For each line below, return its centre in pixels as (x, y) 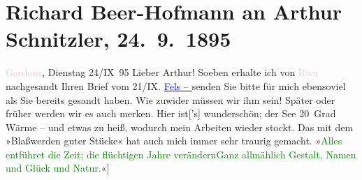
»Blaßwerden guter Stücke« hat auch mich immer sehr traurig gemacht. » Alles (174, 141)
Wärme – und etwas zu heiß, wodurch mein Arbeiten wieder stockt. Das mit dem (180, 127)
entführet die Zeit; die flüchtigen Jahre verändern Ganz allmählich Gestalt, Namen (181, 154)
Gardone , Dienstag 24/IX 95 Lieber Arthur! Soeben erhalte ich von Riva (162, 72)
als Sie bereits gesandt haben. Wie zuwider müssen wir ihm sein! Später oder (171, 99)
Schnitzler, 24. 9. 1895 (118, 39)
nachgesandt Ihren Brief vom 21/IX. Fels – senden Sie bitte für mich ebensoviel (176, 85)
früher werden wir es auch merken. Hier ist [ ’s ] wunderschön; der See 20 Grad (171, 113)
